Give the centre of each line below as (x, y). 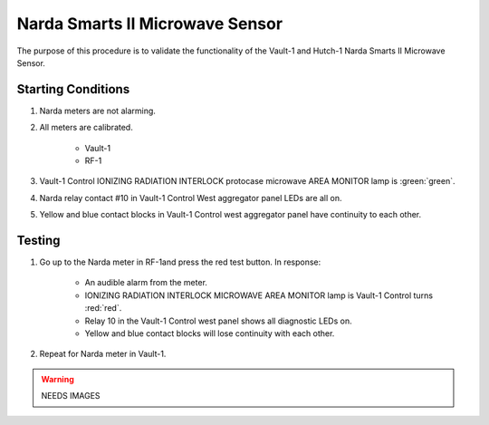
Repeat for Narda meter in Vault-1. (103, 354)
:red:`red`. (103, 308)
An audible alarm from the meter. (146, 283)
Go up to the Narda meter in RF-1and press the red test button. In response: (180, 262)
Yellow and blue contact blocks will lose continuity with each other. (210, 333)
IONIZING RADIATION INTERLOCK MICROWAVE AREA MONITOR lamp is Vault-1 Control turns (259, 295)
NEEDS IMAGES (71, 396)
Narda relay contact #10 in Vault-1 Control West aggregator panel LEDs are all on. (191, 198)
